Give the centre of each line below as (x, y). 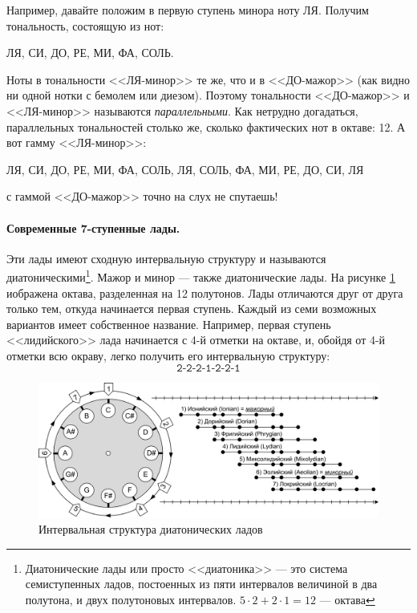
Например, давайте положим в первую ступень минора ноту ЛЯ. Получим (188, 10)
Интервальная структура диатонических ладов (151, 529)
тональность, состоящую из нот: (85, 25)
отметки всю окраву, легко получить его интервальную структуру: (168, 355)
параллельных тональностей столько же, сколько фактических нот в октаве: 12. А (206, 126)
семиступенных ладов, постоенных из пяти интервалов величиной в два (201, 584)
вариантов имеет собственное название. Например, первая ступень (169, 324)
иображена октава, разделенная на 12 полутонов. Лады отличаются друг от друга (205, 292)
